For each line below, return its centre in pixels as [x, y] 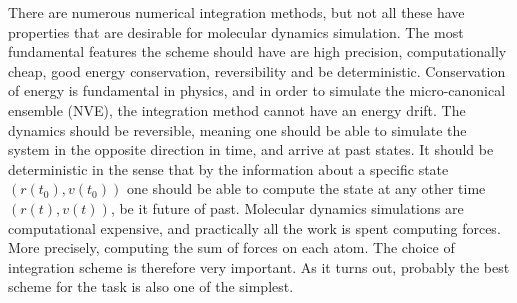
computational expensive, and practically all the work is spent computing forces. [254, 227]
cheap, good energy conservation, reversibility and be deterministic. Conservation [257, 70]
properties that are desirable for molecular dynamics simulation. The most [236, 31]
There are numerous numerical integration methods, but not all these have [236, 12]
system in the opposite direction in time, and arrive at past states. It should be [251, 149]
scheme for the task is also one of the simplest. [151, 286]
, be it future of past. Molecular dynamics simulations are [287, 207]
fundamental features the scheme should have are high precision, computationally [257, 51]
